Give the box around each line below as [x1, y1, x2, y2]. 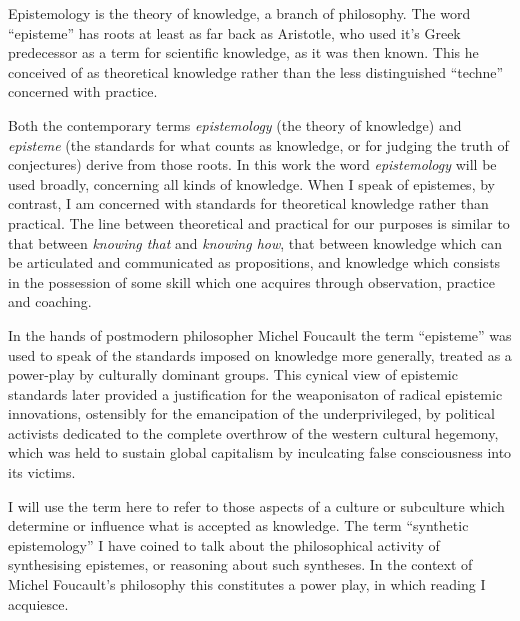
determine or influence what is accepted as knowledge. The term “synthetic [8, 515, 469, 536]
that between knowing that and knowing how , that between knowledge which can [8, 232, 502, 253]
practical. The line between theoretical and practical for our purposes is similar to [8, 212, 510, 233]
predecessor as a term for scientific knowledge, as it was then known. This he [8, 42, 479, 63]
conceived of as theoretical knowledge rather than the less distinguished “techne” [8, 61, 504, 82]
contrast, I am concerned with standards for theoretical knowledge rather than [8, 193, 489, 214]
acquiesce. [8, 593, 69, 614]
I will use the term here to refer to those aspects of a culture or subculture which [8, 495, 505, 516]
